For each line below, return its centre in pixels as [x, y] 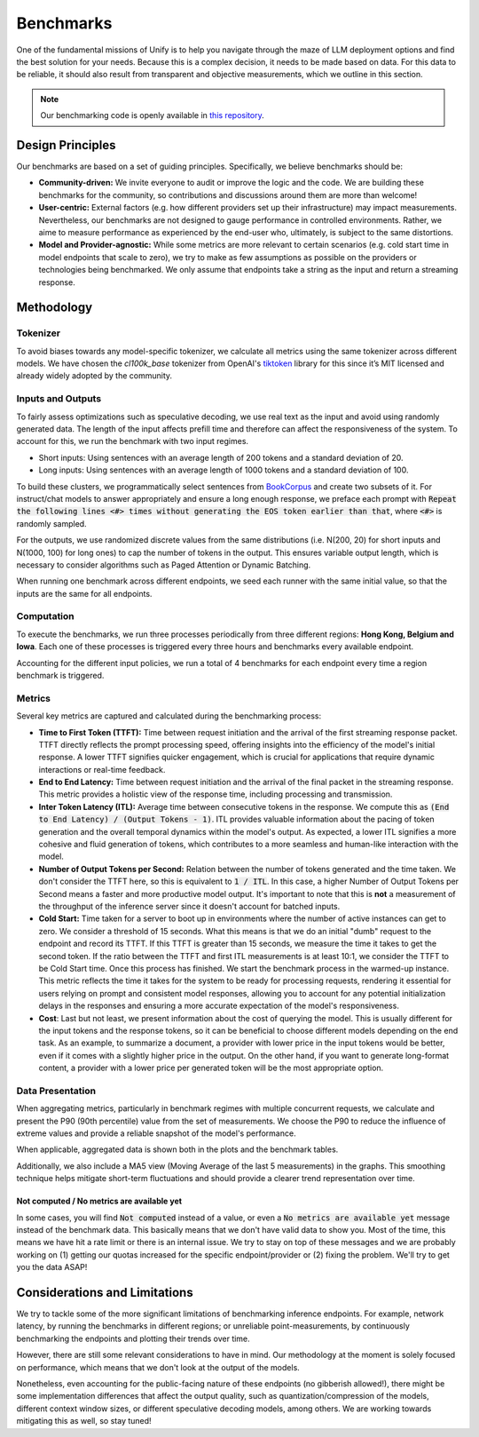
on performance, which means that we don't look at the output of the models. [158, 1367]
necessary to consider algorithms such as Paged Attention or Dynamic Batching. [164, 565]
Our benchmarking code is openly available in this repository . [153, 115]
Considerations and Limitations [105, 1292]
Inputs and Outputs [59, 399]
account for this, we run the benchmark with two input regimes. [132, 441]
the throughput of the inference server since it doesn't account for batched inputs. [189, 906]
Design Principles [66, 145]
